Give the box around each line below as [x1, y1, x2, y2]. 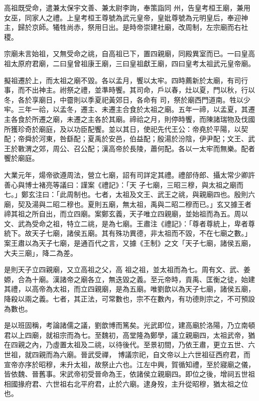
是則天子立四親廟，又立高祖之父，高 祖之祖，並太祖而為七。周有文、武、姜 [4, 264, 251, 275]
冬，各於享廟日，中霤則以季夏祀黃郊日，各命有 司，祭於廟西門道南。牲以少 [4, 94, 251, 104]
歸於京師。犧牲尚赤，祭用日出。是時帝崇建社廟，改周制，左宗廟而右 [17, 22, 241, 32]
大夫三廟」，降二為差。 [4, 247, 77, 258]
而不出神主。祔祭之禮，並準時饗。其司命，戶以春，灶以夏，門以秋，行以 [17, 85, 255, 95]
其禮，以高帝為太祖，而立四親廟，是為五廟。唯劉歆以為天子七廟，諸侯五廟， [4, 284, 255, 294]
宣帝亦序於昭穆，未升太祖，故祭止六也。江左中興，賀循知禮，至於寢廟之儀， [4, 359, 255, 369]
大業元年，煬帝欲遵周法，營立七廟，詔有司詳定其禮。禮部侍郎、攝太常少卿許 [4, 169, 255, 180]
